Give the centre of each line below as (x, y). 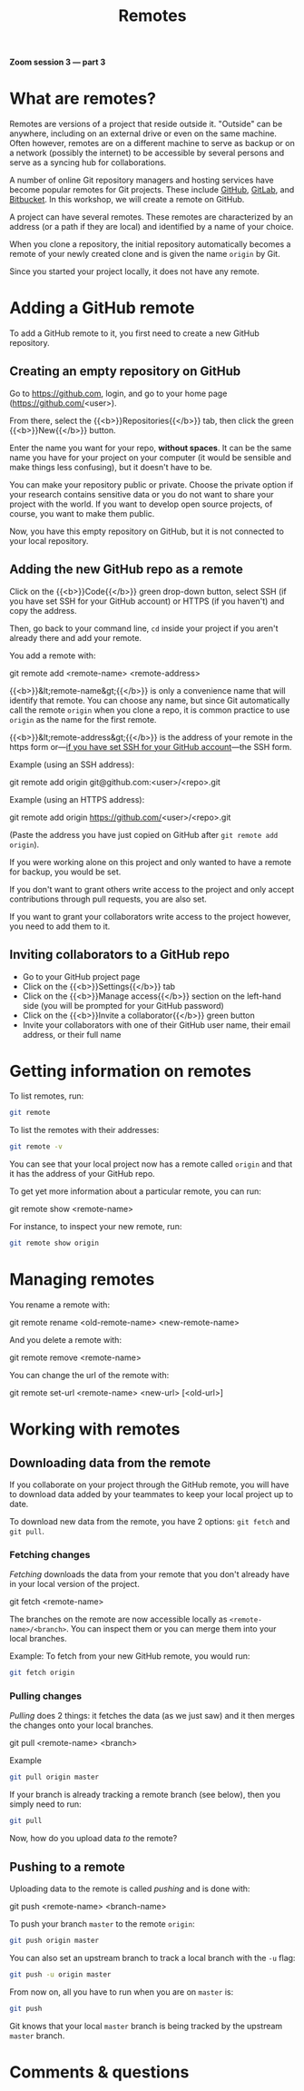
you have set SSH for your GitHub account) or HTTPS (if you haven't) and (147, 601)
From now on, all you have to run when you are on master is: (122, 1992)
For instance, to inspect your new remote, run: (96, 1227)
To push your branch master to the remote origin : (102, 1924)
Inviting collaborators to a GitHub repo (119, 955)
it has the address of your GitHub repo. (83, 1174)
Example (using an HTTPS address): (77, 799)
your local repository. (49, 540)
